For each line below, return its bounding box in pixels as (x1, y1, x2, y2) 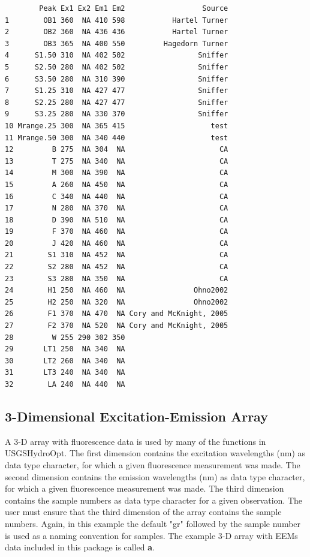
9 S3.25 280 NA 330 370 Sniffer (5, 110, 228, 119)
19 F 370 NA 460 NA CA (5, 227, 228, 236)
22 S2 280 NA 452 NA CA (5, 263, 228, 272)
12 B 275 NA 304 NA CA (5, 145, 228, 154)
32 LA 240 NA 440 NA (5, 380, 125, 389)
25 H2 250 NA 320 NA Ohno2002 (5, 297, 228, 306)
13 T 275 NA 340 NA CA (5, 156, 228, 165)
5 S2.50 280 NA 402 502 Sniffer (5, 62, 228, 71)
